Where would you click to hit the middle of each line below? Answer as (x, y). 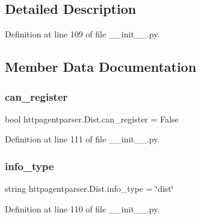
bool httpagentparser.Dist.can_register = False (92, 119)
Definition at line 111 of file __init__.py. (82, 139)
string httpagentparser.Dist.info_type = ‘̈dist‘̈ (89, 189)
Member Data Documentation (101, 67)
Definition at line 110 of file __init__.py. (82, 208)
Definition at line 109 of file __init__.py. (82, 34)
